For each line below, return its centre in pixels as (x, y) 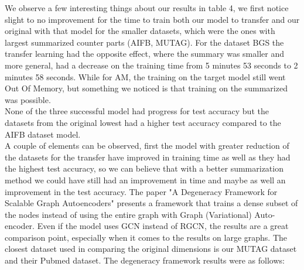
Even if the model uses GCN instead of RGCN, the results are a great (163, 226)
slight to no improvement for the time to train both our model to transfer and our (152, 19)
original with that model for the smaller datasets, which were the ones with (140, 31)
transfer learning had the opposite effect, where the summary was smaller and (144, 54)
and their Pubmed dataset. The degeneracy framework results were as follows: (145, 260)
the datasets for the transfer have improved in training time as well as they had (148, 157)
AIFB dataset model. (43, 134)
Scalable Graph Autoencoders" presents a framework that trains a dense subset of (151, 203)
